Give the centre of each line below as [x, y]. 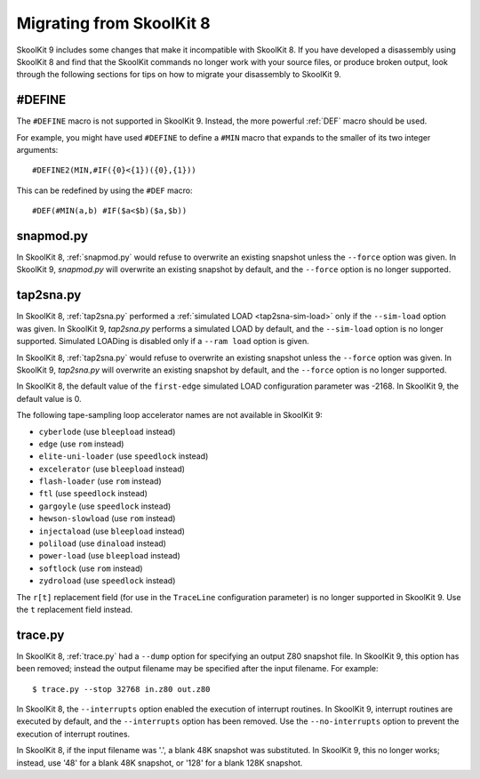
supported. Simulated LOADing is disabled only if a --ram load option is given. [163, 341]
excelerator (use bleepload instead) [112, 469]
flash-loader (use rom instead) [100, 481]
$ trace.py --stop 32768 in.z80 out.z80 [121, 689]
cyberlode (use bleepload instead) [107, 431]
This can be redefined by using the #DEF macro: [104, 190]
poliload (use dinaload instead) [102, 543]
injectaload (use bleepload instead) [112, 531]
